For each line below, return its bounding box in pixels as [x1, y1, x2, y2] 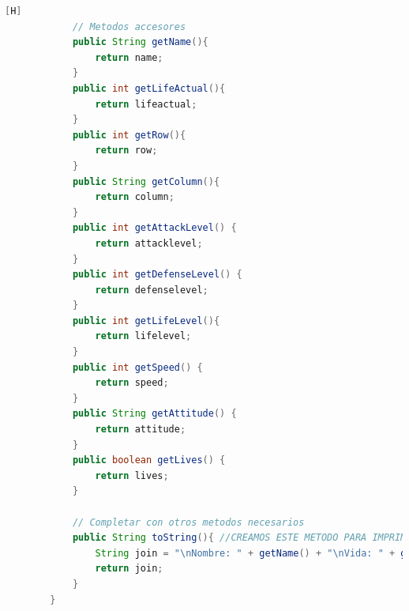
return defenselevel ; [95, 284, 208, 296]
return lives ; [95, 470, 169, 481]
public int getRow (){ [72, 129, 186, 141]
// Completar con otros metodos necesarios [72, 516, 305, 528]
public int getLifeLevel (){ [72, 315, 220, 326]
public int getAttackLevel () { [72, 222, 237, 234]
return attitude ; [95, 424, 186, 436]
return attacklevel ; [95, 237, 203, 249]
